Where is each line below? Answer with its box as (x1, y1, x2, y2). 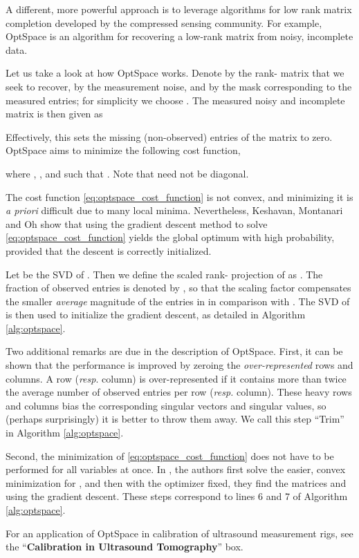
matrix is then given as (6, 106, 103, 121)
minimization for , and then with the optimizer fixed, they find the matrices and (6, 475, 347, 490)
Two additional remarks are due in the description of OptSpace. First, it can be (6, 344, 343, 358)
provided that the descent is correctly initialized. (6, 243, 212, 258)
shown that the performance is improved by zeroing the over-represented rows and (6, 358, 353, 372)
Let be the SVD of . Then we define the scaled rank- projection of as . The (6, 267, 323, 281)
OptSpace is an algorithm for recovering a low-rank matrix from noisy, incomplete (6, 29, 353, 44)
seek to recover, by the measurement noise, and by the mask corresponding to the (6, 79, 352, 93)
